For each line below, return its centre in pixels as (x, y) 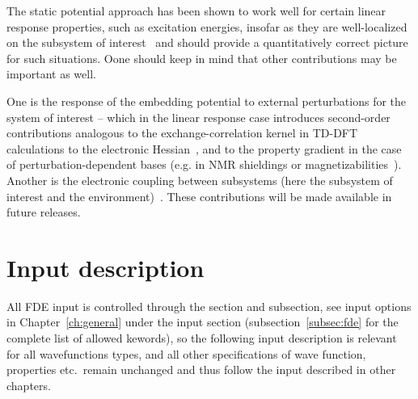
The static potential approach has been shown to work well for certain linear (196, 10)
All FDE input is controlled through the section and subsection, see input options (209, 306)
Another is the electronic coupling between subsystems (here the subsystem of (200, 180)
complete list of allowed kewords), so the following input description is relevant (202, 338)
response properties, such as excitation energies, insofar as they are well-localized (207, 26)
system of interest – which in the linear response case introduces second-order (198, 117)
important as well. (51, 74)
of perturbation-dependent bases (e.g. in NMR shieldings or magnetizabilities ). (204, 164)
